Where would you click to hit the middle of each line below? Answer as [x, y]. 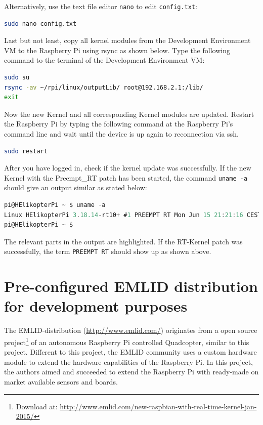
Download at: [37, 406]
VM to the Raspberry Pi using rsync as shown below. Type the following [117, 50]
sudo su [17, 78]
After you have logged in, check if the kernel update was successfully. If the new [128, 168]
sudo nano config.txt [40, 24]
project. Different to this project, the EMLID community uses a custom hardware [130, 352]
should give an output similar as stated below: [76, 187]
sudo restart [26, 151]
